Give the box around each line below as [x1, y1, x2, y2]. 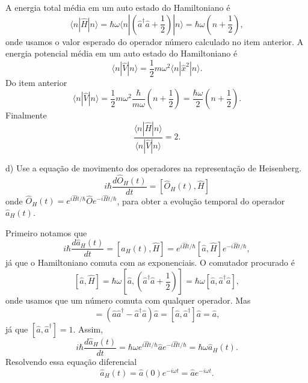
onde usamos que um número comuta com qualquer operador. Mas [5, 294, 251, 307]
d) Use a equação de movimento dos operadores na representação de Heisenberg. [5, 161, 302, 174]
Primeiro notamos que [5, 226, 87, 239]
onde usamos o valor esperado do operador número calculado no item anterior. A [5, 35, 304, 47]
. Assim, [73, 322, 103, 335]
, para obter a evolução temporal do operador [117, 194, 285, 207]
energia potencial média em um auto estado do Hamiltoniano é [5, 47, 238, 60]
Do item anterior [5, 76, 67, 88]
